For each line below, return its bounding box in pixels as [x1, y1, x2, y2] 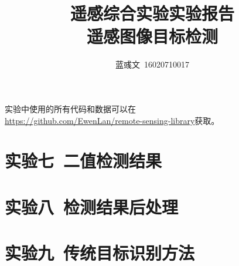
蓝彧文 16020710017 [115, 58, 189, 70]
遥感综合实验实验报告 [70, 1, 234, 25]
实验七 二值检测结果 [5, 149, 162, 173]
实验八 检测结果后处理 [5, 194, 179, 218]
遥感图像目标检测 [86, 24, 218, 48]
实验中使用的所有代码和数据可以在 [5, 102, 136, 115]
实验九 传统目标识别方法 [5, 241, 195, 265]
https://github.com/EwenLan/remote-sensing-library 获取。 [5, 114, 220, 126]
